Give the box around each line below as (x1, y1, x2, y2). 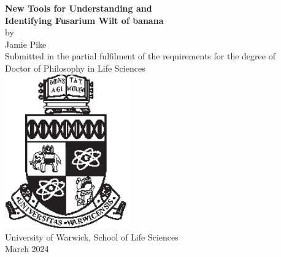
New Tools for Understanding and (5, 2, 152, 14)
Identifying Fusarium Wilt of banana (5, 13, 164, 26)
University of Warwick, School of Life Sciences (5, 230, 179, 243)
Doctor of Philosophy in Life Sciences (5, 61, 145, 74)
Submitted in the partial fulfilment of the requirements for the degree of (5, 50, 275, 62)
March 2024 (5, 242, 49, 255)
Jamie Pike (5, 37, 47, 50)
